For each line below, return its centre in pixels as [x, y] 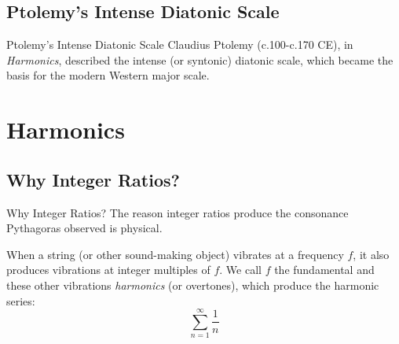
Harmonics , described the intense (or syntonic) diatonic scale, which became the [200, 59]
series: [21, 300]
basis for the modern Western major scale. [108, 75]
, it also [371, 254]
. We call [240, 270]
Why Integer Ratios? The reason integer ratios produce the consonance [178, 212]
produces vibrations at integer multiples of [108, 270]
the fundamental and [324, 270]
